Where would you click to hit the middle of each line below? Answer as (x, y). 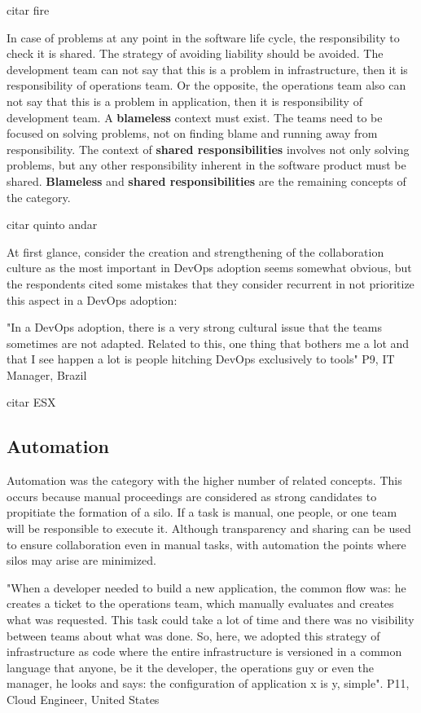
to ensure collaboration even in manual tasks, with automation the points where (206, 544)
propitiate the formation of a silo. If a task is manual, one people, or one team (202, 512)
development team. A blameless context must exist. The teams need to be (195, 117)
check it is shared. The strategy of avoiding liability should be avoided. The (195, 53)
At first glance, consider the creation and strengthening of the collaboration (195, 251)
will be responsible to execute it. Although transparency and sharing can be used (209, 528)
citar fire (28, 10)
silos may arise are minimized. (81, 560)
